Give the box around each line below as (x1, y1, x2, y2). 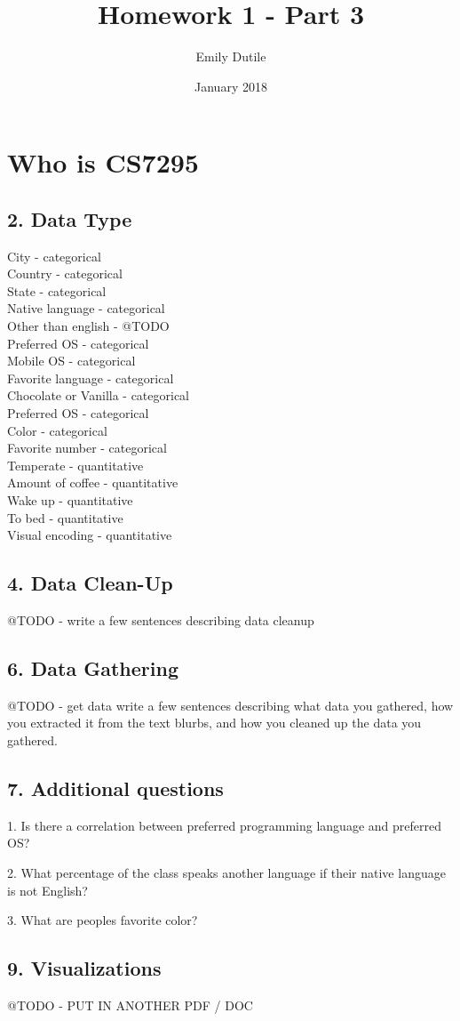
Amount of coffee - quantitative (7, 473, 178, 492)
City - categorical (7, 246, 101, 265)
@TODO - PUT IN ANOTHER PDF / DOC (7, 995, 253, 1014)
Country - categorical (7, 264, 123, 283)
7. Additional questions (7, 774, 224, 801)
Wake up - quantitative (7, 491, 133, 510)
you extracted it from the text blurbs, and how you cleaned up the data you (7, 713, 422, 732)
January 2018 (194, 76, 267, 95)
